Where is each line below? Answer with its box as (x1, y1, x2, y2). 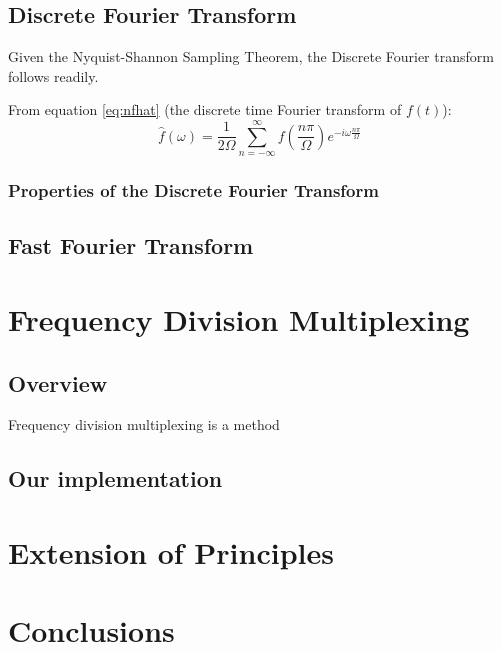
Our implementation (8, 463, 223, 494)
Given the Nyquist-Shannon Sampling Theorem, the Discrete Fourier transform (8, 46, 494, 67)
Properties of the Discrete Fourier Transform (8, 178, 379, 203)
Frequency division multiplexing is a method (8, 414, 280, 435)
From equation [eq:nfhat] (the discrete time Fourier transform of (8, 99, 402, 120)
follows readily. (8, 65, 99, 86)
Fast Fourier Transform (8, 230, 254, 261)
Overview (8, 367, 108, 398)
